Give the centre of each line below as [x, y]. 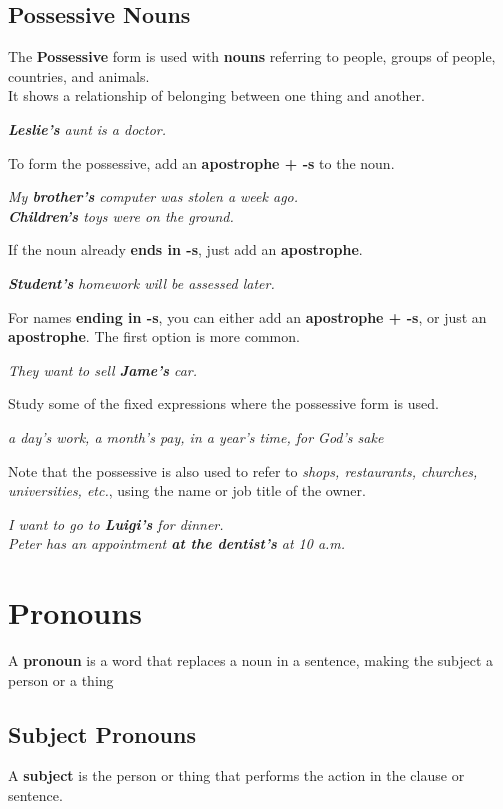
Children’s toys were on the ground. [121, 215]
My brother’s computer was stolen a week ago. [153, 196]
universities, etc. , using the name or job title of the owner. [187, 490]
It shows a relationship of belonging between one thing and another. [216, 95]
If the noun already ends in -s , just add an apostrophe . [185, 249]
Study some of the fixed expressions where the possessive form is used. [223, 403]
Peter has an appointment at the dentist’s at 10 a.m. [177, 543]
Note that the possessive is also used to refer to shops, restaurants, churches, [243, 470]
